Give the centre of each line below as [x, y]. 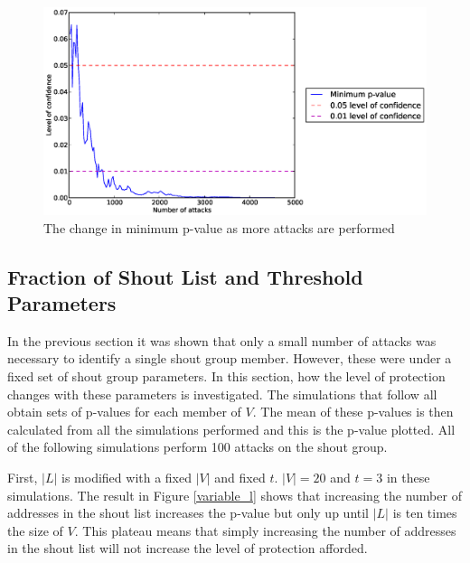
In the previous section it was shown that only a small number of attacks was [222, 340]
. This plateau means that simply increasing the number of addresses [265, 530]
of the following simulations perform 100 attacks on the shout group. [197, 447]
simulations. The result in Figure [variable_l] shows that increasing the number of [235, 495]
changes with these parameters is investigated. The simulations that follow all [222, 394]
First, [23, 477]
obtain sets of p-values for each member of [124, 412]
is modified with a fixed [127, 477]
